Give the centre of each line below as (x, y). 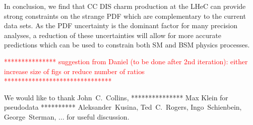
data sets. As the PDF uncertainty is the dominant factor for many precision (121, 25)
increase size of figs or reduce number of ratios (74, 71)
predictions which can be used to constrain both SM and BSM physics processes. (127, 45)
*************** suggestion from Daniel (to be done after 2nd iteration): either (126, 61)
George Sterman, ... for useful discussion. (67, 116)
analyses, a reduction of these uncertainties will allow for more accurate (113, 35)
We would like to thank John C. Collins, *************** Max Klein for (116, 97)
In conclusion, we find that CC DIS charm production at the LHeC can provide (125, 6)
